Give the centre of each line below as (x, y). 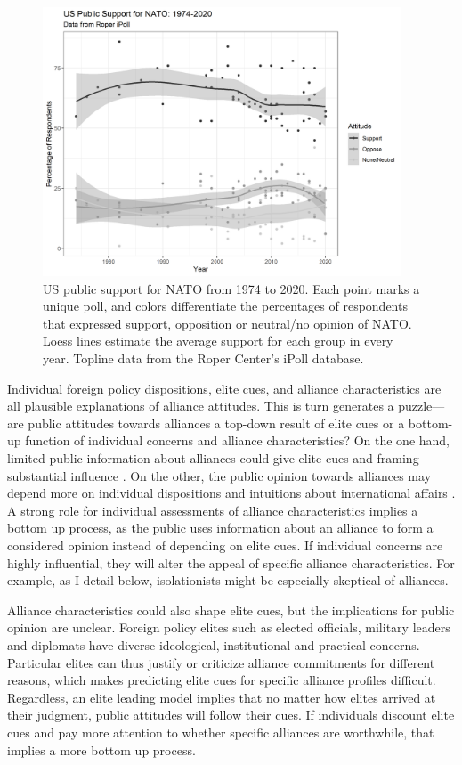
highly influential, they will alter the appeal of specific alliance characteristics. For (231, 562)
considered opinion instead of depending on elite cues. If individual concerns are (225, 545)
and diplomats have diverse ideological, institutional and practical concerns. (214, 644)
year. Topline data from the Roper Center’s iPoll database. (203, 358)
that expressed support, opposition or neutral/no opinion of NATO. (227, 323)
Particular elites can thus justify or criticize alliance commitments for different (221, 662)
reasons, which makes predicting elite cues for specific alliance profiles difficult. (222, 680)
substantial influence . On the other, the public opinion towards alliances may (219, 475)
